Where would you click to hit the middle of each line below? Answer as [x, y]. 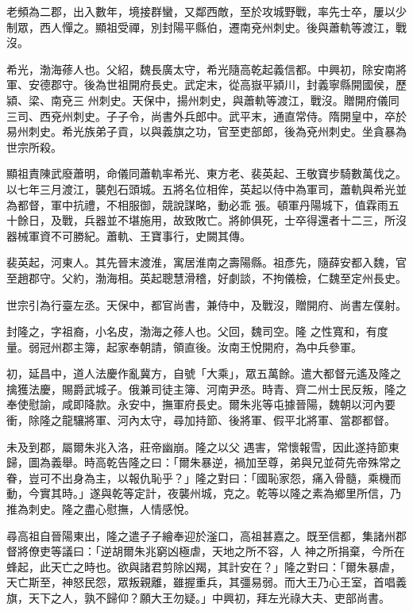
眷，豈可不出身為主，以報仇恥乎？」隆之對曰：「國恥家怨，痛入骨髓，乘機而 [204, 477]
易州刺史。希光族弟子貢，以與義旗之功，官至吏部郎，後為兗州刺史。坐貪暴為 [206, 131]
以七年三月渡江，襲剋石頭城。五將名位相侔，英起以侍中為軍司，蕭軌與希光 [201, 188]
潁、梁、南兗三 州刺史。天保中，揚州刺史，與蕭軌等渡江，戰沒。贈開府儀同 [203, 100]
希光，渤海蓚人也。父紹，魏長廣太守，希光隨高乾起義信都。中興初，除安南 [201, 69]
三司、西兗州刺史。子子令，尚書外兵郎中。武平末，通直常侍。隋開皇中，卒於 [206, 115]
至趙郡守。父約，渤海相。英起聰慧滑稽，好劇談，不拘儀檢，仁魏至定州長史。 [206, 277]
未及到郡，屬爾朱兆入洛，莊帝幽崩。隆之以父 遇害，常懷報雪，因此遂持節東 [203, 446]
